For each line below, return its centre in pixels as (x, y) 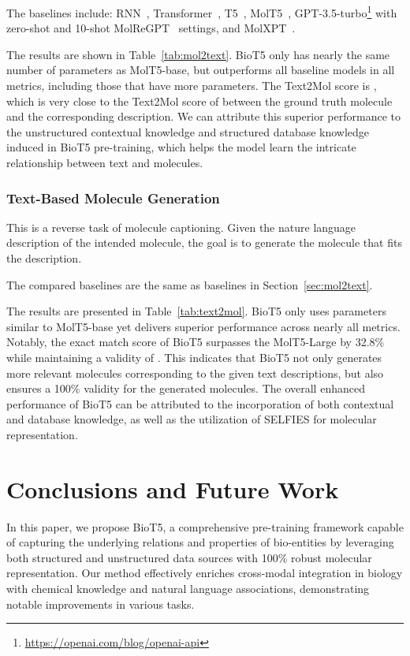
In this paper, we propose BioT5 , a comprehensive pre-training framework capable (205, 526)
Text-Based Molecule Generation (113, 198)
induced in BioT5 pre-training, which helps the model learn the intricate (181, 147)
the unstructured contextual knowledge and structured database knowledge (188, 131)
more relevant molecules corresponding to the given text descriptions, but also (195, 373)
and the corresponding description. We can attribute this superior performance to (204, 116)
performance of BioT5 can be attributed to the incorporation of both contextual (200, 403)
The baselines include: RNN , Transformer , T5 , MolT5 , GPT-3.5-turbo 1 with (202, 11)
